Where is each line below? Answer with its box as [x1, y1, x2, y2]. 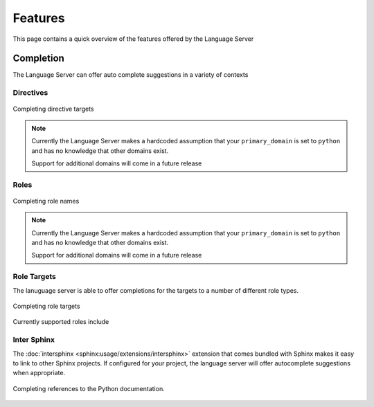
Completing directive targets [12, 105, 94, 114]
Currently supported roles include [12, 318, 109, 326]
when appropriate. [12, 369, 66, 377]
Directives [12, 88, 48, 98]
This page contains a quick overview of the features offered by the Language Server [12, 35, 254, 43]
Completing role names [12, 197, 80, 205]
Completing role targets [12, 302, 80, 311]
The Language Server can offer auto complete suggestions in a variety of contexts [12, 71, 249, 79]
